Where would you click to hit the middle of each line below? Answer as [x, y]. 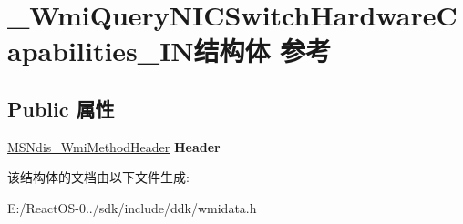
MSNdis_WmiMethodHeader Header [114, 146]
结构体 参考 [262, 51]
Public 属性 [61, 108]
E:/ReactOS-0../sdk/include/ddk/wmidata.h [132, 207]
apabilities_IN [101, 51]
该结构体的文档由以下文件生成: [98, 177]
